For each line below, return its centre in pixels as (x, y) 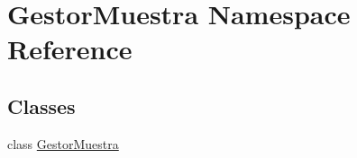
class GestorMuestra (63, 143)
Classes (41, 105)
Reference (70, 49)
